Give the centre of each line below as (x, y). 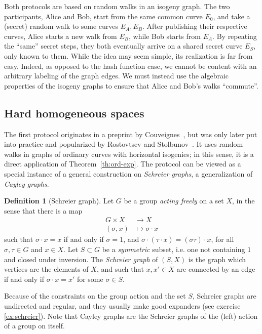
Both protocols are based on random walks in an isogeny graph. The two (117, 6)
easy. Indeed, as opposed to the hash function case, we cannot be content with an (130, 66)
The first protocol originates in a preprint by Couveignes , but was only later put (131, 134)
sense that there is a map (43, 210)
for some (90, 279)
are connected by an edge (216, 269)
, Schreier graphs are (224, 296)
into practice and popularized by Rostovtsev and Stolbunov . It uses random (124, 144)
